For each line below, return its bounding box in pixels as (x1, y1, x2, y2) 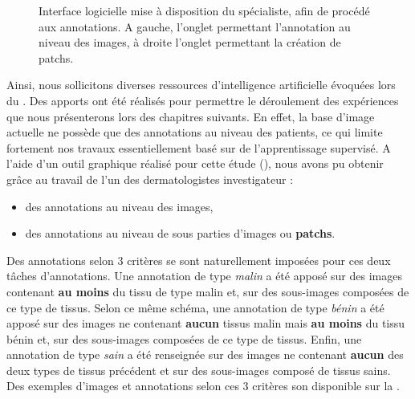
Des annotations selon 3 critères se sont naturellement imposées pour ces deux (6, 251, 391, 268)
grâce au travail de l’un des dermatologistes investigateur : (6, 170, 294, 187)
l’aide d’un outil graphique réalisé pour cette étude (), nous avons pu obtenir (6, 155, 384, 172)
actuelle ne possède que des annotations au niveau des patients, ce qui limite (6, 124, 383, 140)
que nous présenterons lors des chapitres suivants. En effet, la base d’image (6, 108, 375, 124)
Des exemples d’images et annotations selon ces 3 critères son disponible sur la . (6, 377, 400, 394)
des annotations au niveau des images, (25, 197, 214, 214)
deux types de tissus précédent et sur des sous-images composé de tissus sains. (6, 361, 391, 378)
